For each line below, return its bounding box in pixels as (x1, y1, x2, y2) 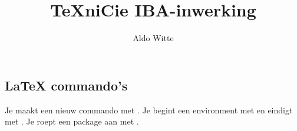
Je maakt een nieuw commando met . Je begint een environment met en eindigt (5, 103, 293, 116)
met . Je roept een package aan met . (5, 115, 139, 127)
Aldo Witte (133, 32, 174, 44)
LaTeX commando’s (5, 76, 128, 94)
